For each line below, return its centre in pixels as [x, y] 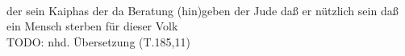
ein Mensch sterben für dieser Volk [92, 26]
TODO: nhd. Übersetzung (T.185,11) [98, 41]
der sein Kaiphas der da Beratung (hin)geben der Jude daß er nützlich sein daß [202, 10]
